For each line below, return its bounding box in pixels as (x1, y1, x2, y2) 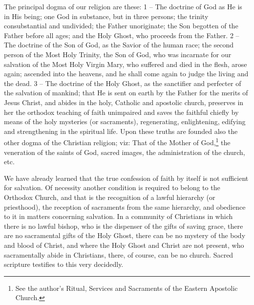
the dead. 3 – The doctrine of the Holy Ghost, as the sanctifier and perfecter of (4, 78, 241, 88)
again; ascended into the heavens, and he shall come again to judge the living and (4, 68, 249, 79)
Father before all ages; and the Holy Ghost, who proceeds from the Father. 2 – (4, 30, 239, 40)
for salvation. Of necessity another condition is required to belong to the (4, 182, 220, 193)
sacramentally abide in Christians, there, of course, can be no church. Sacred (4, 249, 233, 260)
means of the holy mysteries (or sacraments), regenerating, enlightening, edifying (4, 116, 246, 127)
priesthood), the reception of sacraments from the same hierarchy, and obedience (4, 201, 246, 212)
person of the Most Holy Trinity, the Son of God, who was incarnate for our (4, 49, 232, 59)
